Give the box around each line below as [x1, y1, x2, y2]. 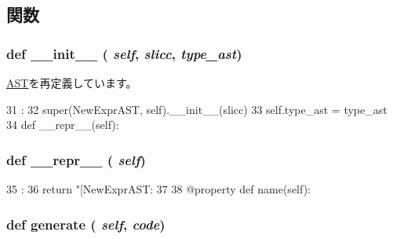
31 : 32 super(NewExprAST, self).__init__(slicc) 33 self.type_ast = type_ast [6, 101, 388, 117]
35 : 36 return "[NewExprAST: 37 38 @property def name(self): [6, 181, 311, 197]
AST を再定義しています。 [6, 75, 137, 90]
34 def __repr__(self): [6, 116, 119, 133]
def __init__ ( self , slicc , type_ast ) [6, 43, 242, 63]
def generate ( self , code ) [6, 214, 166, 233]
